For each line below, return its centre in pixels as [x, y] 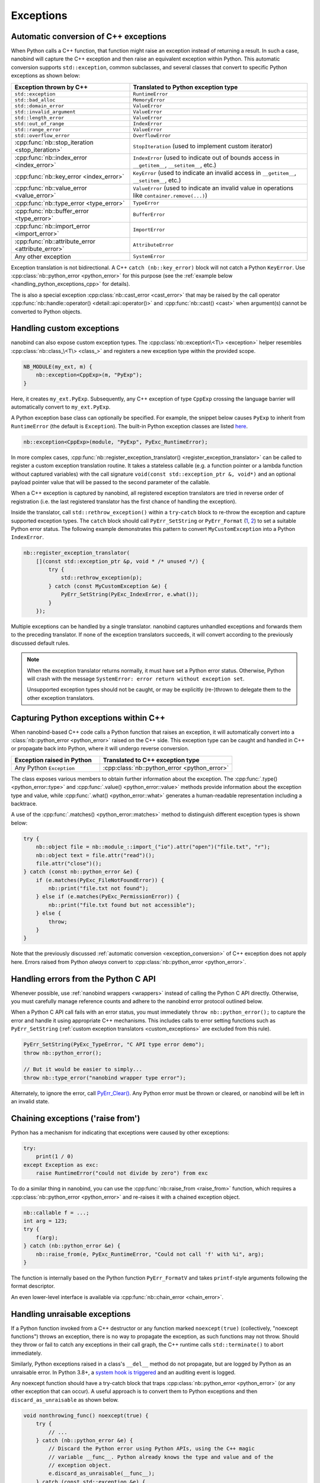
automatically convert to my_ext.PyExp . [61, 407]
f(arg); [47, 1237]
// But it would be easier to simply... [83, 1070]
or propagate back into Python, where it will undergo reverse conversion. [100, 749]
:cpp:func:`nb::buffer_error [52, 211]
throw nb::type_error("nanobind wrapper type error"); [105, 1078]
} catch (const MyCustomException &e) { [108, 586]
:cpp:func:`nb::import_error [52, 226]
